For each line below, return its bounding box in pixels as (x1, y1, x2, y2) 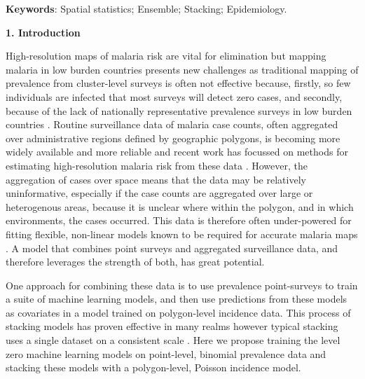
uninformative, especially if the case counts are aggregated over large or (6, 186, 313, 200)
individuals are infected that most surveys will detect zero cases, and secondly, (6, 89, 343, 104)
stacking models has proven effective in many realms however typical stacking (6, 319, 338, 333)
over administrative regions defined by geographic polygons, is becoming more (6, 130, 340, 145)
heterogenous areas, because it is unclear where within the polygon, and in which (6, 199, 354, 214)
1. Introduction (6, 25, 81, 39)
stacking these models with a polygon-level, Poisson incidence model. (6, 360, 301, 375)
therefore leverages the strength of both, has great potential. (6, 254, 265, 269)
